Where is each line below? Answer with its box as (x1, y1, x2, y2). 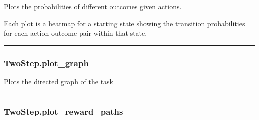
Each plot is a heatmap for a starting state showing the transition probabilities (4, 18, 245, 28)
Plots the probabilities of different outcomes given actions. (4, 1, 182, 11)
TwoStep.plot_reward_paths (4, 105, 123, 117)
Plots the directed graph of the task (4, 76, 113, 86)
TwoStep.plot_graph (4, 56, 89, 69)
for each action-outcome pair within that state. (4, 28, 147, 38)
